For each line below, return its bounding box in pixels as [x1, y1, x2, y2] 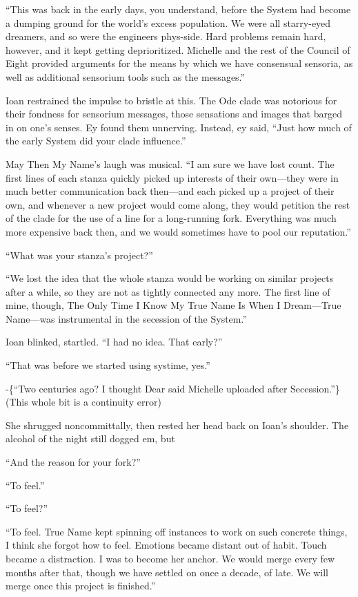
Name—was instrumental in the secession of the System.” [6, 311, 248, 325]
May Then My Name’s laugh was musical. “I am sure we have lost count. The [6, 156, 335, 171]
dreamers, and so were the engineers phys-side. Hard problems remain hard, [6, 29, 326, 44]
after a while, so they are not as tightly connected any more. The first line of [6, 284, 330, 298]
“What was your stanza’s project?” [6, 247, 153, 262]
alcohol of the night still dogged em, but [6, 431, 175, 446]
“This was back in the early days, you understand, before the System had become [6, 2, 351, 16]
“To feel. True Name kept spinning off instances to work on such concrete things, [6, 524, 348, 538]
